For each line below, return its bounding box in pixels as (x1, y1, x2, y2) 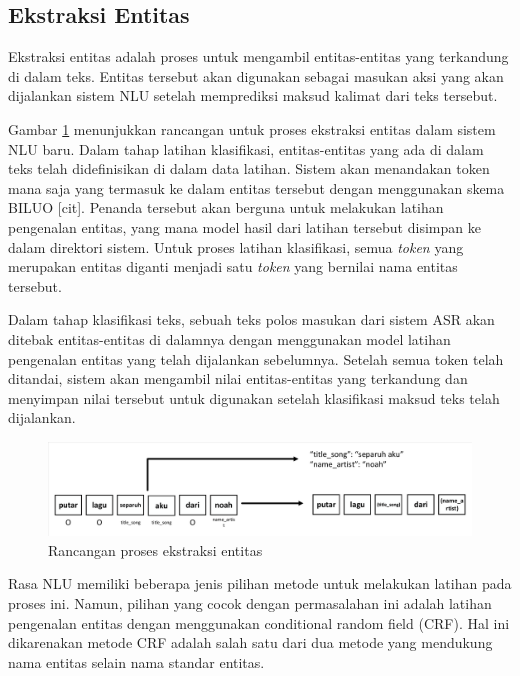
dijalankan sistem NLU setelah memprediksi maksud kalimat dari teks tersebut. (8, 85, 498, 106)
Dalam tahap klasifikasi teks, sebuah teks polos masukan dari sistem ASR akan (8, 309, 495, 330)
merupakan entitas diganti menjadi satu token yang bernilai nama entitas (8, 256, 458, 277)
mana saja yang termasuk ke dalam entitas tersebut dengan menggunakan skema (8, 177, 505, 198)
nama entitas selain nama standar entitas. (8, 651, 265, 672)
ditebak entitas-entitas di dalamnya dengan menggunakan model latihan (8, 328, 451, 349)
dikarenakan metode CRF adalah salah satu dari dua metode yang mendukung (8, 632, 493, 653)
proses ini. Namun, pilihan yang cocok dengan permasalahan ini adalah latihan (8, 593, 492, 614)
